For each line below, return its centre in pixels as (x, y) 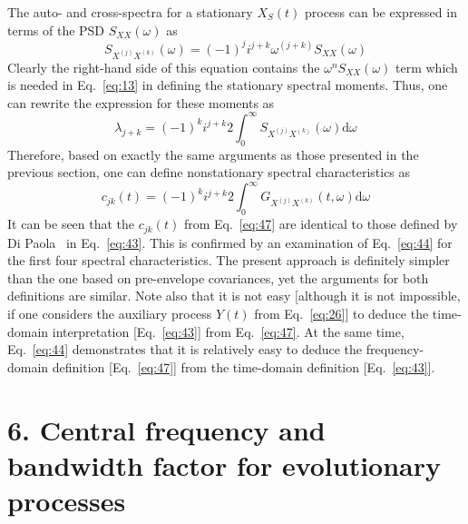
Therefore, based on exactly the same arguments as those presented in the (213, 154)
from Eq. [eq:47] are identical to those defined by (321, 224)
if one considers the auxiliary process (110, 314)
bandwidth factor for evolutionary (224, 465)
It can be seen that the (71, 224)
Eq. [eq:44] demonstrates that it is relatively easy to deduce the (185, 349)
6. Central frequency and (166, 429)
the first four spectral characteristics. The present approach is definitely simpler (229, 260)
